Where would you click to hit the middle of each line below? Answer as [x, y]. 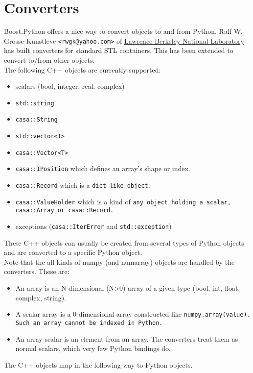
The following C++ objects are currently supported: [82, 69]
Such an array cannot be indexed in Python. [89, 323]
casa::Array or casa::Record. [65, 211]
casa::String [36, 120]
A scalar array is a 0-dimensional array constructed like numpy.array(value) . [133, 314]
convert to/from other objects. [49, 60]
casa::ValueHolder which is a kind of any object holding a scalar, [123, 201]
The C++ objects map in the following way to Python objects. [98, 364]
